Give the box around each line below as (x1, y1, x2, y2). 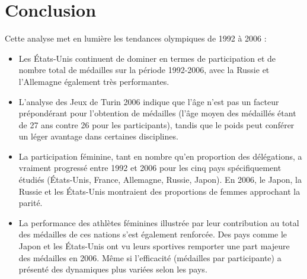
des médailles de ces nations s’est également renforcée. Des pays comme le (18, 228, 287, 240)
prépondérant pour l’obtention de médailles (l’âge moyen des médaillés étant (18, 107, 296, 119)
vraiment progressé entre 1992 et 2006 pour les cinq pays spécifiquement (18, 161, 282, 174)
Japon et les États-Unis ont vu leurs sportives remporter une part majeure (18, 240, 290, 252)
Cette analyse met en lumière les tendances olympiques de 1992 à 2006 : (5, 32, 267, 45)
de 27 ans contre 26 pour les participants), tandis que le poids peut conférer (18, 118, 295, 131)
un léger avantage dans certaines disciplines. (18, 130, 178, 142)
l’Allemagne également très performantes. (18, 75, 170, 87)
